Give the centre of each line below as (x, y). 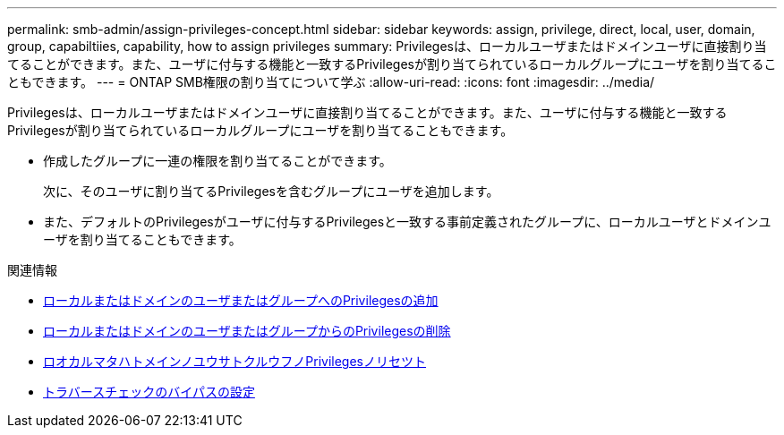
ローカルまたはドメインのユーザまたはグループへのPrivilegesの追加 (241, 300)
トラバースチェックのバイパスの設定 (149, 392)
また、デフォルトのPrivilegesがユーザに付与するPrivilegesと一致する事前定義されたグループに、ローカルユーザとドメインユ (407, 222)
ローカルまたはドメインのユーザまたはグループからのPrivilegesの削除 (247, 331)
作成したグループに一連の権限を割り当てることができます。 (217, 161)
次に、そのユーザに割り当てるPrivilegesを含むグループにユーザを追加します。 (271, 191)
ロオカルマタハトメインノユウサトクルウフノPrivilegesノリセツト (234, 361)
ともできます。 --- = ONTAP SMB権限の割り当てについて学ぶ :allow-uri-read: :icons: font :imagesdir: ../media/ (331, 82)
